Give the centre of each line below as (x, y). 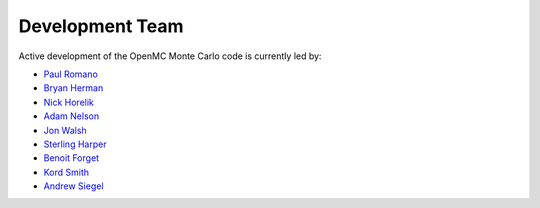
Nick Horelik (69, 102)
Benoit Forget (71, 158)
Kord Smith (66, 172)
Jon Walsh (65, 130)
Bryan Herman (73, 88)
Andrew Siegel (73, 186)
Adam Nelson (71, 116)
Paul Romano (71, 74)
